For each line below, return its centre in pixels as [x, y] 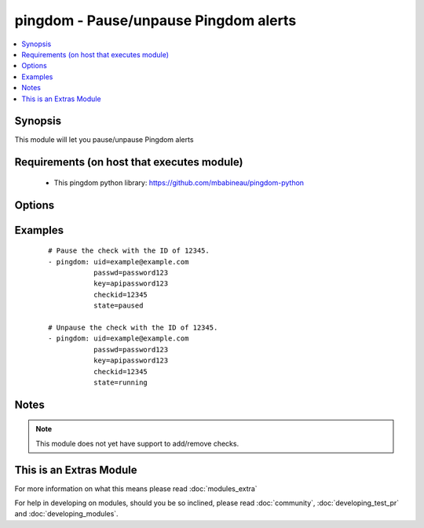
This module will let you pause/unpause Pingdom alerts [104, 140]
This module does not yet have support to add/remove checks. [137, 443]
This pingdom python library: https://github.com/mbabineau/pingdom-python [179, 182]
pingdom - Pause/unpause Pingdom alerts [155, 20]
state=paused [118, 306]
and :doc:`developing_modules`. [66, 514]
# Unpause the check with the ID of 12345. [133, 327]
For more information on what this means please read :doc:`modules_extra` [136, 488]
